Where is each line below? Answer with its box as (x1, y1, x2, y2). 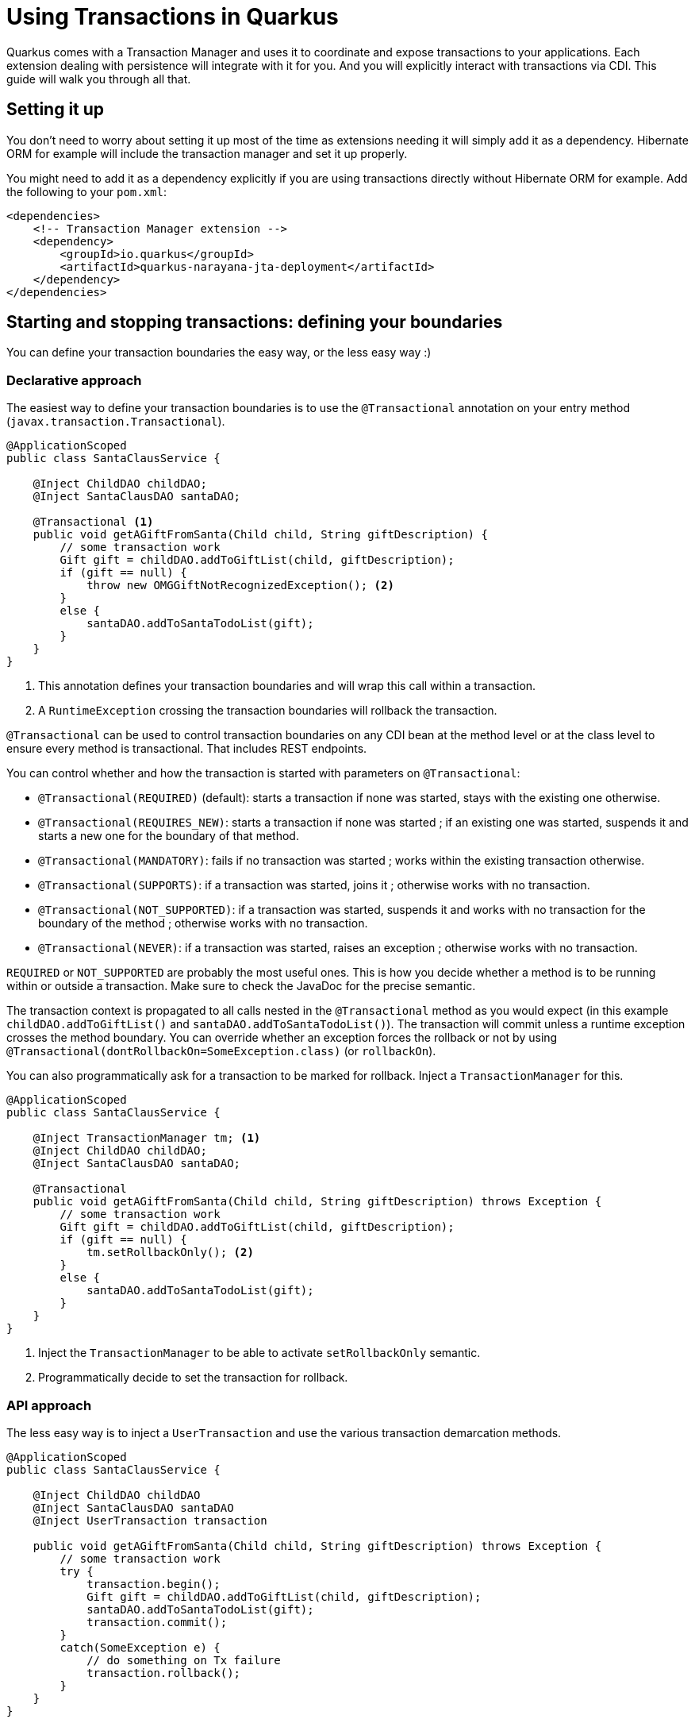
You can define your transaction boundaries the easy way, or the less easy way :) (6, 345, 432, 360)
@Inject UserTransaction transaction (33, 1513, 267, 1527)
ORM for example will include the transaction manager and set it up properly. (6, 146, 408, 160)
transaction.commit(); (86, 1615, 228, 1629)
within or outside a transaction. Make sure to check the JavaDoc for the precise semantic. (6, 979, 476, 993)
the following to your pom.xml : (6, 184, 167, 199)
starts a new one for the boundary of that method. (38, 829, 299, 843)
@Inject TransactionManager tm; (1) (33, 1131, 261, 1145)
